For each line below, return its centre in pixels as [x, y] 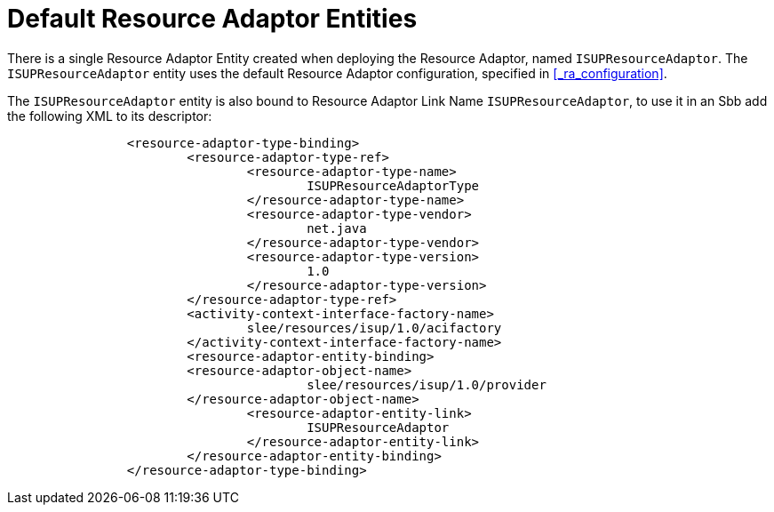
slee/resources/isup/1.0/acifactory [374, 328]
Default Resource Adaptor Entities [212, 19]
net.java [337, 228]
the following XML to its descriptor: [110, 116]
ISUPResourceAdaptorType [393, 185]
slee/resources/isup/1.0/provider [427, 384]
